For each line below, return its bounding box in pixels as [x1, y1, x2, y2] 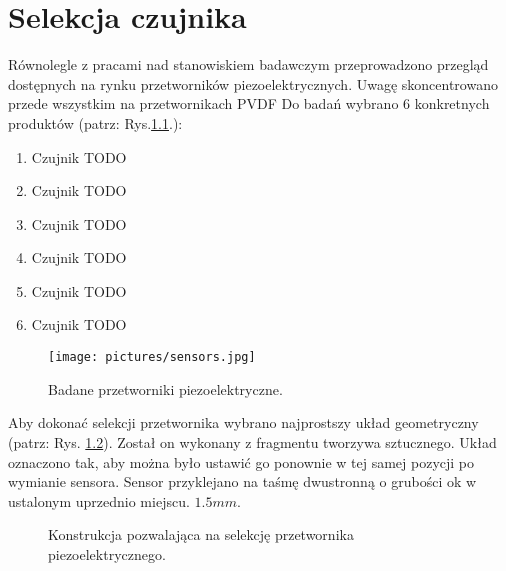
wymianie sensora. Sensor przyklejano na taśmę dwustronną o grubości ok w [8, 471, 477, 492]
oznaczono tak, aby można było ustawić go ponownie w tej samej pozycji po [8, 451, 475, 472]
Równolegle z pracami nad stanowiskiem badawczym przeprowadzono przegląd [8, 54, 489, 75]
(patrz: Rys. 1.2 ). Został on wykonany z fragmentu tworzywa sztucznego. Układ [8, 431, 497, 452]
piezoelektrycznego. [48, 543, 166, 564]
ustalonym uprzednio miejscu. [8, 490, 190, 511]
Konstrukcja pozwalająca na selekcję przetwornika [48, 524, 354, 545]
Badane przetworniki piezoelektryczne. [48, 378, 283, 399]
